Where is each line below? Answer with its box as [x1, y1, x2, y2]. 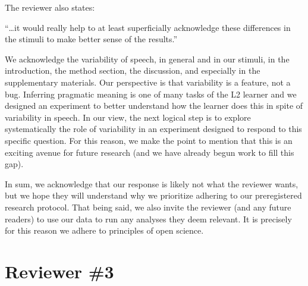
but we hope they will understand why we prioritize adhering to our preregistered [5, 189, 302, 202]
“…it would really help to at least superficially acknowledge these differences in [5, 21, 291, 33]
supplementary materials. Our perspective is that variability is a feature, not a [5, 76, 291, 88]
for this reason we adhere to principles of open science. [5, 224, 204, 237]
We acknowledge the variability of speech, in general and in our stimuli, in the [5, 52, 290, 65]
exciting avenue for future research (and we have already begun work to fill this [5, 146, 294, 158]
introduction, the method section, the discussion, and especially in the [5, 64, 260, 77]
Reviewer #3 [5, 259, 114, 283]
